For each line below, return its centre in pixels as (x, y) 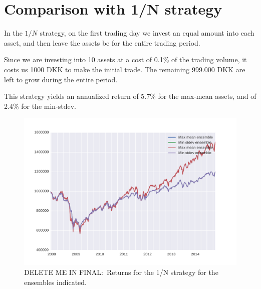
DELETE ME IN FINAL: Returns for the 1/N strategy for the (121, 272)
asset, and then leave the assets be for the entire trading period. (102, 42)
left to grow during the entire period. (61, 79)
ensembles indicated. (55, 282)
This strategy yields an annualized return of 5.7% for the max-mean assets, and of (130, 96)
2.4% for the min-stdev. (40, 106)
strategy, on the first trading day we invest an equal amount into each (147, 33)
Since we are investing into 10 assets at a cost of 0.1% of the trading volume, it (125, 59)
